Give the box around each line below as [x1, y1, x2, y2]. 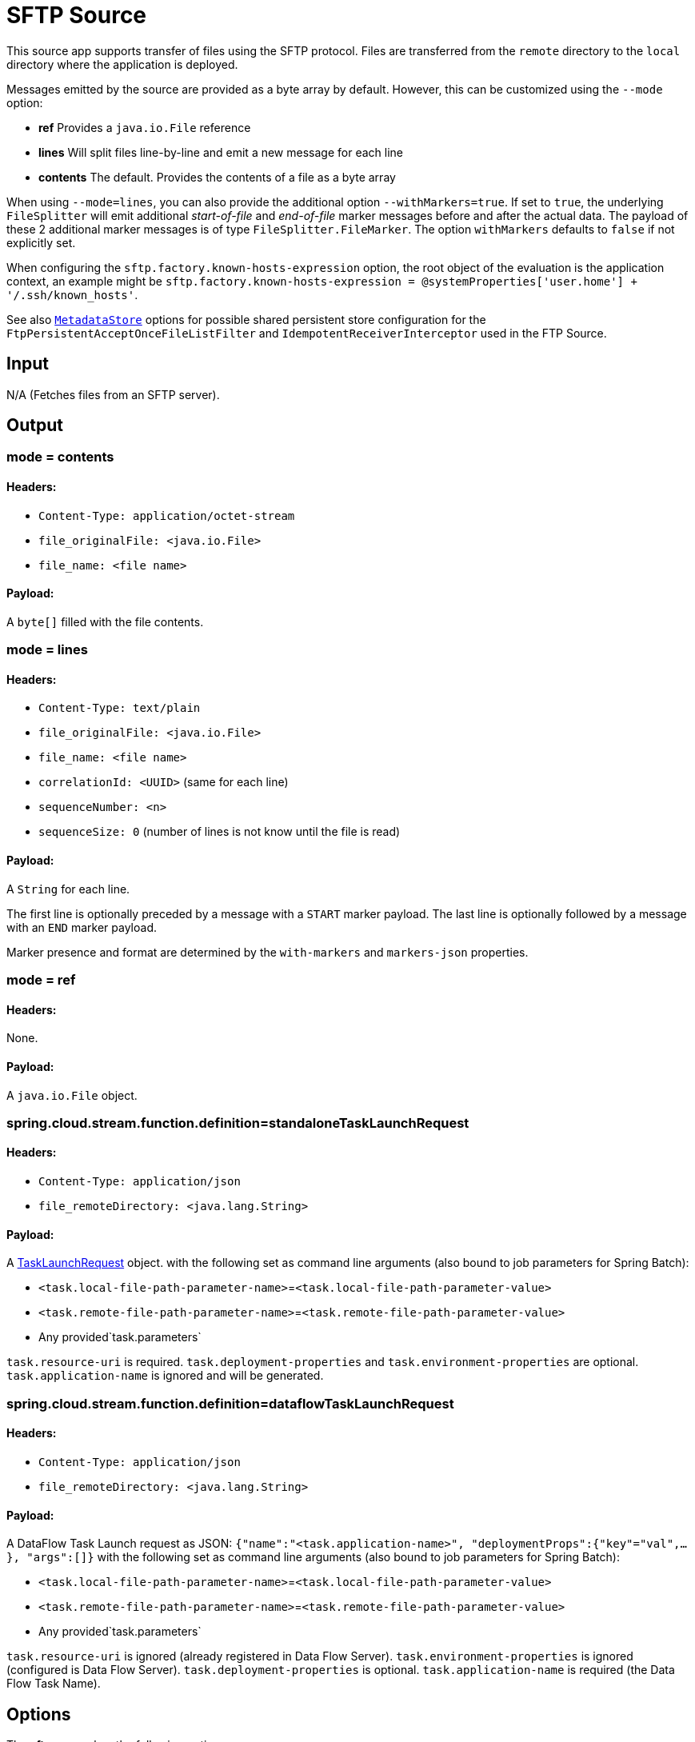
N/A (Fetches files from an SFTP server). [6, 387, 220, 402]
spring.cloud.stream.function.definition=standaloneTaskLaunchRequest [6, 1114, 469, 1131]
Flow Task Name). [6, 1676, 101, 1691]
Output [6, 415, 63, 436]
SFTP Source [6, 2, 147, 29]
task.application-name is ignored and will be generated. [6, 1368, 324, 1383]
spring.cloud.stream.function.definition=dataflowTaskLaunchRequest [6, 1395, 454, 1412]
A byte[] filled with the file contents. [6, 614, 204, 629]
